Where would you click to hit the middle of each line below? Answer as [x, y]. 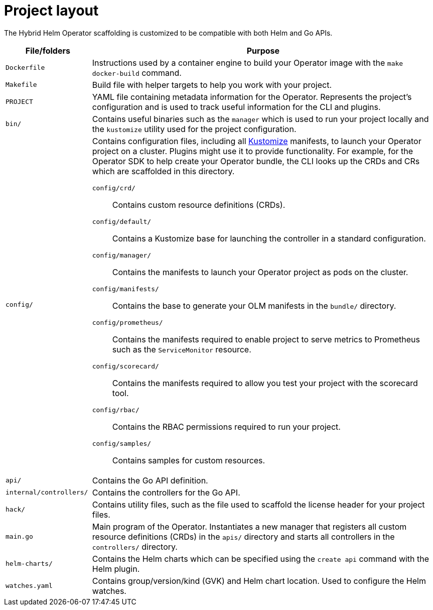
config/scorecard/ [125, 366]
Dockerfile [25, 68]
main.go [19, 537]
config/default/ [122, 221]
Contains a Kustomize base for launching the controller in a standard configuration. [269, 238]
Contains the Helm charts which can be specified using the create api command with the [261, 559]
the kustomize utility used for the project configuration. [194, 129]
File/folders [48, 50]
